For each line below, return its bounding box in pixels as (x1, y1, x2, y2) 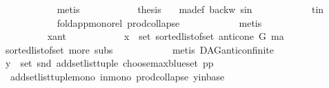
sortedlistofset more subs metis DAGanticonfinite (5, 42, 274, 56)
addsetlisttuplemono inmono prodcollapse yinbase (10, 69, 225, 83)
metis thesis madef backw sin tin (57, 2, 324, 16)
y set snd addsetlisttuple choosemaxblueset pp (5, 56, 214, 70)
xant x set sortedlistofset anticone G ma (47, 29, 284, 43)
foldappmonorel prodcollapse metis (57, 15, 262, 30)
